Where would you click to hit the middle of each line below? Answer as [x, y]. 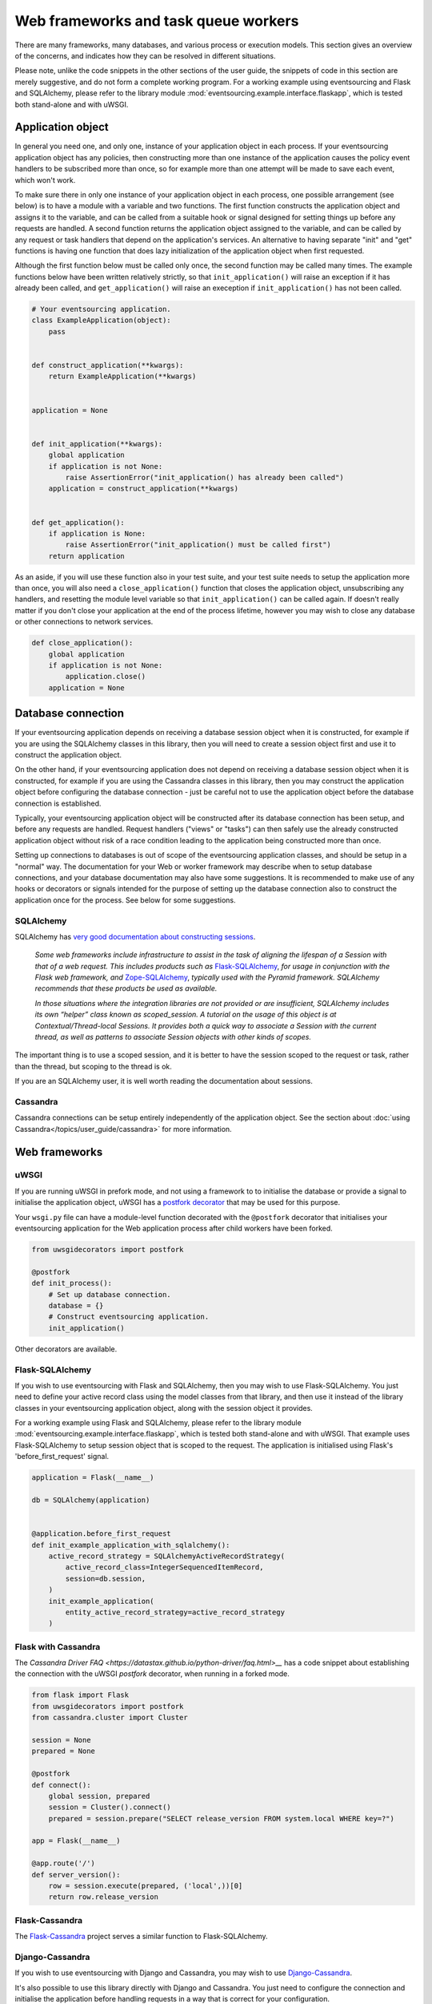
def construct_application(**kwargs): [108, 366]
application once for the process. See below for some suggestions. [125, 900]
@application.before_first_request [101, 1534]
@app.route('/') [64, 1863]
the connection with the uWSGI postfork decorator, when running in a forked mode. [152, 1674]
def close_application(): [82, 643]
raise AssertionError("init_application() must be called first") [198, 545]
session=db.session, [106, 1578]
